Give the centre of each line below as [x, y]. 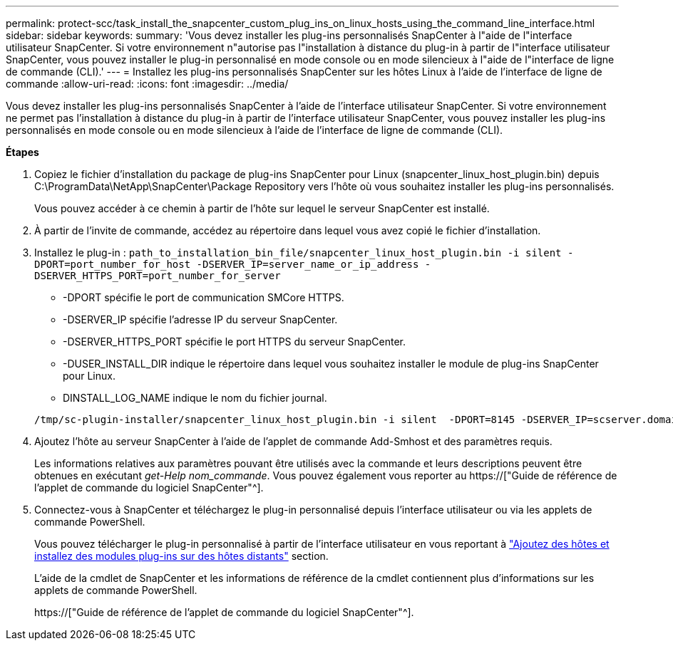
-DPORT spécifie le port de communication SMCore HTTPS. [204, 297]
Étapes [22, 152]
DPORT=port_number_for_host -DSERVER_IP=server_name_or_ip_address [227, 264]
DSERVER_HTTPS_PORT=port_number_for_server [158, 276]
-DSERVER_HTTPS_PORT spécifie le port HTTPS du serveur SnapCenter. [234, 342]
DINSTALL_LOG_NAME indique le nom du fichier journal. [195, 398]
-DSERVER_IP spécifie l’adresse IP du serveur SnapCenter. [200, 319]
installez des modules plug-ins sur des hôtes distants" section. [181, 556]
